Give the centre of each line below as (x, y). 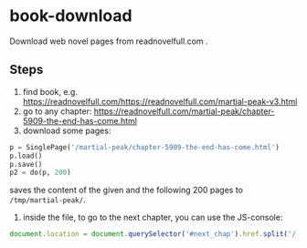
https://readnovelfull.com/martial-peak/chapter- (184, 111)
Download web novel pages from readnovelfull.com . (109, 41)
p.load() (26, 156)
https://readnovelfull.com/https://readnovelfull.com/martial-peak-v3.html (160, 101)
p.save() (26, 164)
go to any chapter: (57, 111)
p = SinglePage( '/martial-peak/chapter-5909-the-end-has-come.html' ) (145, 147)
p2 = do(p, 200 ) (40, 173)
